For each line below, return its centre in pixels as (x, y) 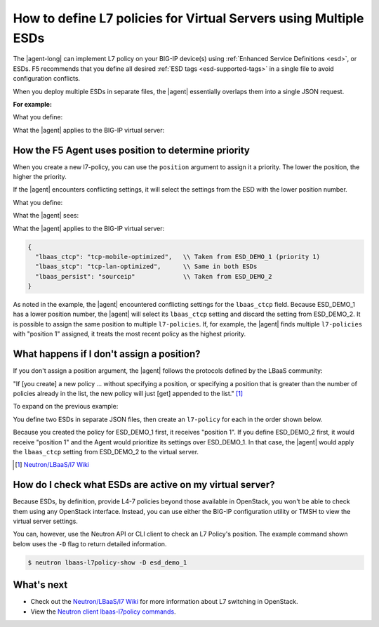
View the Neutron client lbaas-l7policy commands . (103, 612)
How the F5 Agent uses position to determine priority (132, 150)
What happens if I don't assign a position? (107, 354)
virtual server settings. (46, 521)
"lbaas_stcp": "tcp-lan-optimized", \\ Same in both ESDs (146, 266)
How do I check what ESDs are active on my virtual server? (144, 485)
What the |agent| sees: (46, 216)
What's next (40, 585)
